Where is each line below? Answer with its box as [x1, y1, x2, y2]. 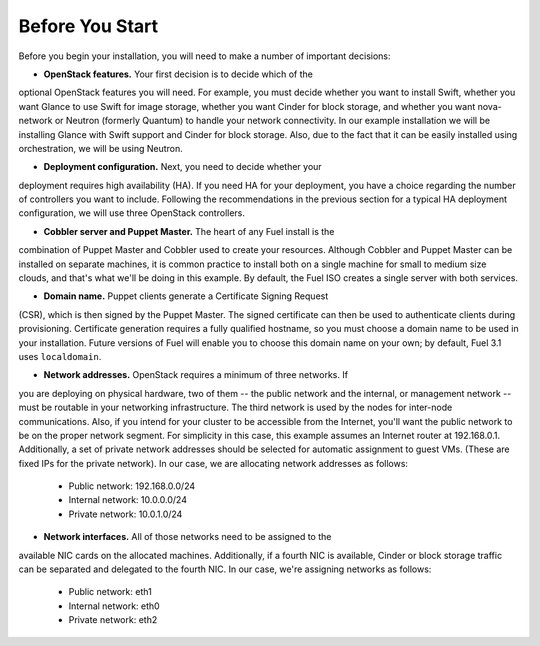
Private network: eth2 [68, 614, 158, 626]
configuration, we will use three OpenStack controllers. [18, 207, 245, 219]
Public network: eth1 [68, 586, 152, 598]
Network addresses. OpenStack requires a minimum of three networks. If [43, 369, 349, 381]
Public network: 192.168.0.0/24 [68, 480, 196, 492]
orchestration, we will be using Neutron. [18, 142, 184, 154]
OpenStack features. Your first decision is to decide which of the [43, 68, 314, 80]
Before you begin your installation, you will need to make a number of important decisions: [18, 50, 391, 62]
